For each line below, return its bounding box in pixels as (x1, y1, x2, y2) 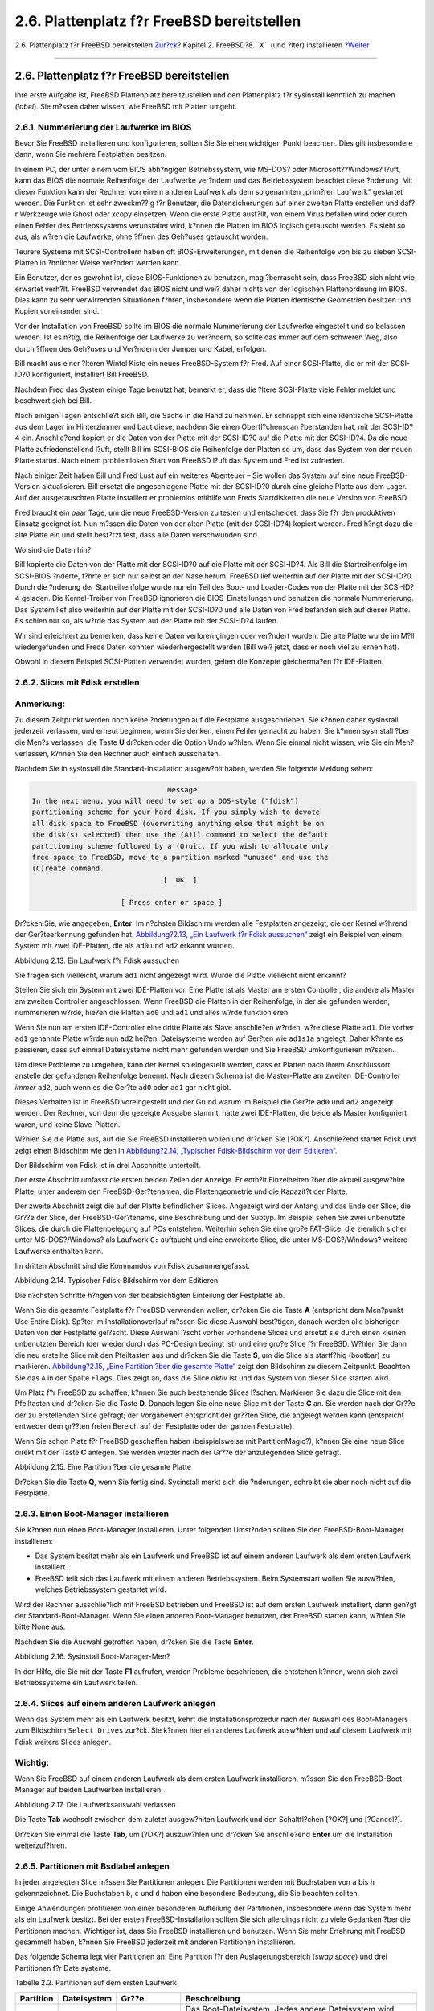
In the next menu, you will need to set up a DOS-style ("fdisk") (31, 796, 299, 806)
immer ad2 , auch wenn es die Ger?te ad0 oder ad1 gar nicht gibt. (14, 1082, 231, 1092)
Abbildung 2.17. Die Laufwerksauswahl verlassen (14, 1799, 176, 1809)
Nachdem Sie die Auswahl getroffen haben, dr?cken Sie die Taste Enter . (14, 1637, 255, 1647)
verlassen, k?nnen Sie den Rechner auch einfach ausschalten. (14, 749, 221, 759)
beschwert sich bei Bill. (14, 396, 92, 405)
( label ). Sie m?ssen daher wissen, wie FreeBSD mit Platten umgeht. (14, 101, 237, 111)
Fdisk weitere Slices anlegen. (14, 1737, 112, 1746)
